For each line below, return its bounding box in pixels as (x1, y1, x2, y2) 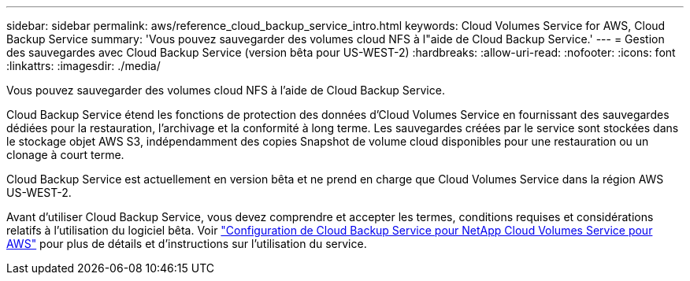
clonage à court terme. (6, 148, 124, 161)
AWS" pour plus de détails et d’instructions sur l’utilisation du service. (6, 237, 367, 250)
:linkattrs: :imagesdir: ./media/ (6, 59, 161, 72)
